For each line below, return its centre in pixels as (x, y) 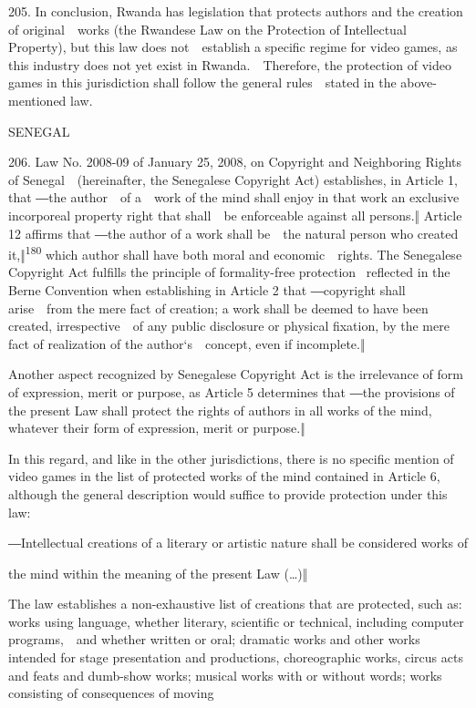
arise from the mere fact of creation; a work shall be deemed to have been (218, 308)
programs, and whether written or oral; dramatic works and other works (214, 639)
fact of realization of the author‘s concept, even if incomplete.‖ (187, 343)
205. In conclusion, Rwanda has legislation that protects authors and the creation (236, 11)
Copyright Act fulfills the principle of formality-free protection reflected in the (229, 272)
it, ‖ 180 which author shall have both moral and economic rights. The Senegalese (235, 253)
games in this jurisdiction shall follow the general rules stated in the (202, 82)
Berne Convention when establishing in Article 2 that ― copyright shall (207, 289)
